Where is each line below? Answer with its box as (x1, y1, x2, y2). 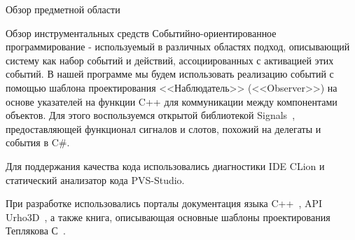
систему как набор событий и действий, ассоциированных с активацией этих (6, 52, 334, 67)
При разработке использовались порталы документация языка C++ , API (6, 196, 323, 211)
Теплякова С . (6, 223, 66, 238)
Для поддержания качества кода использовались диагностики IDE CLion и (6, 158, 325, 173)
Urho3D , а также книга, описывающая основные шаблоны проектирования (6, 209, 330, 224)
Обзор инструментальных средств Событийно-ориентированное (6, 25, 277, 40)
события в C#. (6, 135, 70, 150)
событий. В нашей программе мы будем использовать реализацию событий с (6, 66, 334, 81)
